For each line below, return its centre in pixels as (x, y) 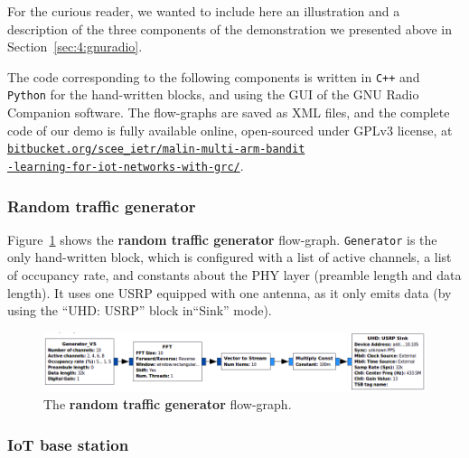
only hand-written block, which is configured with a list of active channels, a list (230, 257)
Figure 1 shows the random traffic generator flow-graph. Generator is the (222, 239)
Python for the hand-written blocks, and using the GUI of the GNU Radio (213, 94)
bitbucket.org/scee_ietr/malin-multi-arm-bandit (156, 150)
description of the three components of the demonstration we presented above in (230, 28)
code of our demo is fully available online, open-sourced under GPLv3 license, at (230, 130)
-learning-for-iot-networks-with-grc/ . (126, 165)
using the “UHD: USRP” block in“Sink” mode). (140, 310)
